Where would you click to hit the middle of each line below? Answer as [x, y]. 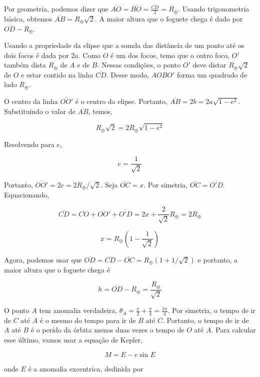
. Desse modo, [127, 74]
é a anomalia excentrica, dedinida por [86, 368]
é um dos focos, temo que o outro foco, [170, 55]
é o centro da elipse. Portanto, [121, 101]
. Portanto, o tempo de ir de [206, 320]
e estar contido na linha [57, 74]
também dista [25, 65]
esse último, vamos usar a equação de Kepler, [73, 340]
